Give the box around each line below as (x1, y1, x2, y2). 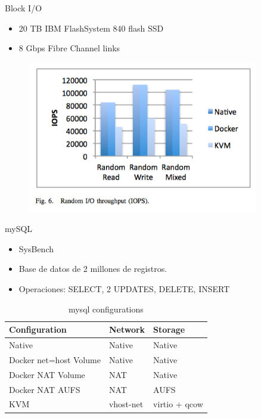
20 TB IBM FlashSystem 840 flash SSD (18, 21, 164, 34)
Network (108, 323, 145, 336)
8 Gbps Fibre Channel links (18, 42, 120, 54)
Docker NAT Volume (9, 368, 85, 380)
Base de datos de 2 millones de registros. (18, 262, 167, 275)
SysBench (18, 242, 54, 255)
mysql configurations (68, 302, 144, 315)
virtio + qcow (153, 398, 203, 410)
